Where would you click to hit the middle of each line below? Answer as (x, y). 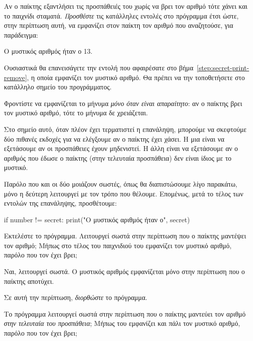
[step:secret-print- (223, 67)
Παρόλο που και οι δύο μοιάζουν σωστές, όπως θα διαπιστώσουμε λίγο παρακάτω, (121, 183)
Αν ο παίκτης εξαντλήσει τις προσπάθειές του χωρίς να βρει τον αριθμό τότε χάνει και (126, 6)
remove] (16, 77)
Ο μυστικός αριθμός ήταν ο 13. (48, 51)
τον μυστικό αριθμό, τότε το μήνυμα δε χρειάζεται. (76, 113)
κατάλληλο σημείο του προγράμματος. (58, 87)
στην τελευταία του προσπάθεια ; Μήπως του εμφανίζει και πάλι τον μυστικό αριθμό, (122, 323)
